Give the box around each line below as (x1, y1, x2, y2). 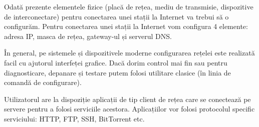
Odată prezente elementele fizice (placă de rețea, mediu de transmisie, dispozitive (4, 1, 253, 11)
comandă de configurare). (4, 77, 82, 87)
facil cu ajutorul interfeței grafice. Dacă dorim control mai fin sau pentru (4, 57, 227, 67)
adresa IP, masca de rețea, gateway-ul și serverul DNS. (4, 30, 172, 41)
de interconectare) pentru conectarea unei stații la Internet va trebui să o (4, 11, 229, 21)
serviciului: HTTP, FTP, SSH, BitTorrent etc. (4, 113, 145, 123)
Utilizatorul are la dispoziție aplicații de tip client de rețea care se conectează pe (4, 93, 251, 104)
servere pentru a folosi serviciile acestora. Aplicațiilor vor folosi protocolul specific (4, 103, 255, 114)
